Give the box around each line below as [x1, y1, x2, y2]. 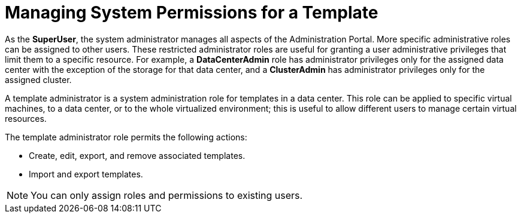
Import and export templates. [29, 168, 143, 179]
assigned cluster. [5, 74, 72, 85]
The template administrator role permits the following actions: [5, 131, 247, 142]
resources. [5, 113, 47, 124]
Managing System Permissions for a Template [5, 2, 378, 23]
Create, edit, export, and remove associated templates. [29, 150, 246, 161]
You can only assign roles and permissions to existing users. [31, 189, 303, 201]
